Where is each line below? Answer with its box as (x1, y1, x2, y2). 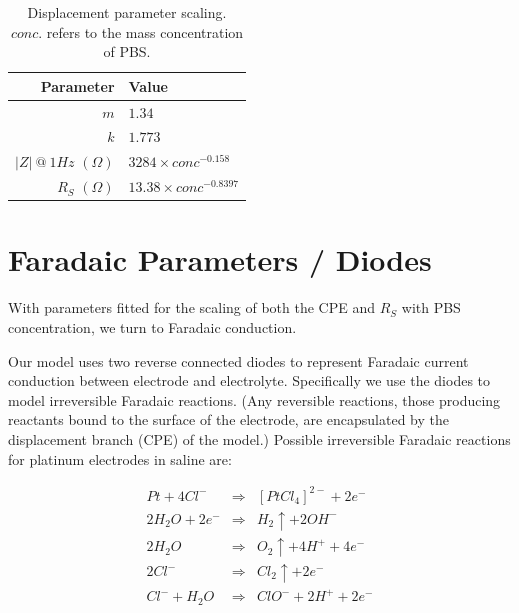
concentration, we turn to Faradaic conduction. (8, 316, 297, 337)
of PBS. (103, 41, 151, 62)
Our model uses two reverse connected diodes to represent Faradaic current (8, 350, 469, 371)
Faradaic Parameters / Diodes (8, 239, 432, 280)
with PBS (401, 297, 461, 318)
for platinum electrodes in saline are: (8, 448, 232, 469)
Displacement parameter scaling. (27, 2, 227, 22)
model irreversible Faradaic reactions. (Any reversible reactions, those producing (8, 389, 501, 410)
